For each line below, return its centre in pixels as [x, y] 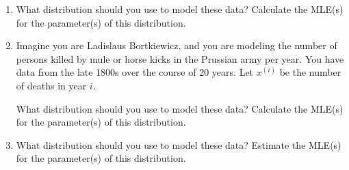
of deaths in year [51, 85]
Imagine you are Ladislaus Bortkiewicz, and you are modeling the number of [177, 45]
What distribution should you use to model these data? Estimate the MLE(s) [179, 144]
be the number [310, 72]
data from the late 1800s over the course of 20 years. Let [135, 72]
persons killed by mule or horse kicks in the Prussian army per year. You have [180, 58]
